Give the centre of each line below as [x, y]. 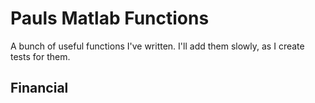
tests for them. [40, 56]
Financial [39, 88]
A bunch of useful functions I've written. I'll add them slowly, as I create [157, 46]
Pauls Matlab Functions [110, 18]
